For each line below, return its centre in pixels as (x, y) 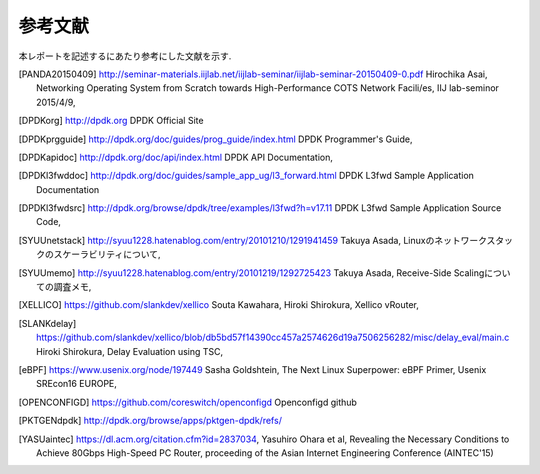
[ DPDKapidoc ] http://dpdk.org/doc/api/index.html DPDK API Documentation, (176, 157)
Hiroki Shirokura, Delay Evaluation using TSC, (130, 351)
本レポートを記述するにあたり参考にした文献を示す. (125, 56)
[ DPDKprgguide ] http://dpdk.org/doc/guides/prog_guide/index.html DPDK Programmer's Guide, (215, 139)
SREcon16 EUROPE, (76, 384)
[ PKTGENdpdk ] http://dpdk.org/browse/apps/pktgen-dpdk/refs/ (150, 421)
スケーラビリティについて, (107, 254)
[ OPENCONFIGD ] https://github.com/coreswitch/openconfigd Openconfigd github (187, 402)
